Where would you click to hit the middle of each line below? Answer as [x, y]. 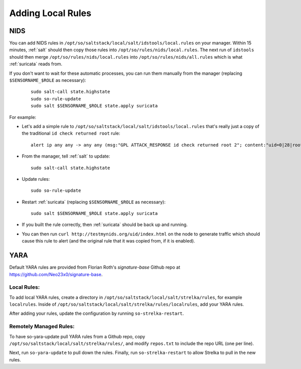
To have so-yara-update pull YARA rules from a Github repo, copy [77, 336]
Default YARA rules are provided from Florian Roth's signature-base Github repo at [95, 267]
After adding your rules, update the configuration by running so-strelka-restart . [97, 313]
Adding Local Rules [50, 13]
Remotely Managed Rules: [42, 326]
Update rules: [36, 179]
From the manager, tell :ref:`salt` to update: [66, 156]
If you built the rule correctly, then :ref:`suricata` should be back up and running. [105, 225]
